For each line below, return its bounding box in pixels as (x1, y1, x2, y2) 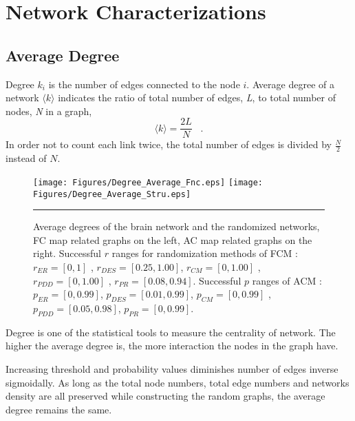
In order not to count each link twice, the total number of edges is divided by (6, 137, 332, 152)
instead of (6, 151, 47, 165)
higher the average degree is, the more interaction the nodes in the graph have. (6, 338, 338, 353)
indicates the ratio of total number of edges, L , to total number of (58, 90, 336, 105)
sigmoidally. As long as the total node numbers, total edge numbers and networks (6, 375, 349, 389)
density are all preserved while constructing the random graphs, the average (6, 389, 325, 403)
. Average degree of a (246, 76, 334, 91)
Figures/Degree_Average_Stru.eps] (33, 189, 191, 199)
